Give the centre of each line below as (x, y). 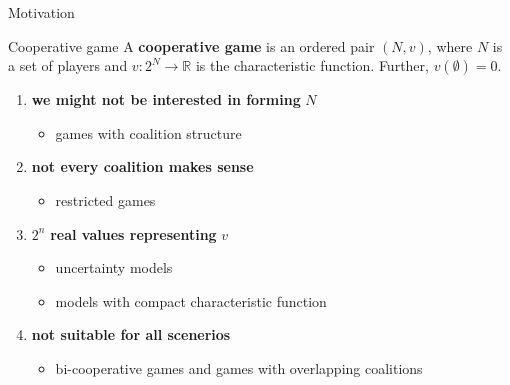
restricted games (105, 199)
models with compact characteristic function (191, 300)
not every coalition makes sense (142, 166)
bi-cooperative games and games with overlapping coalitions (239, 367)
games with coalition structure (148, 132)
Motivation (41, 12)
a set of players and (68, 65)
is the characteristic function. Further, (312, 65)
